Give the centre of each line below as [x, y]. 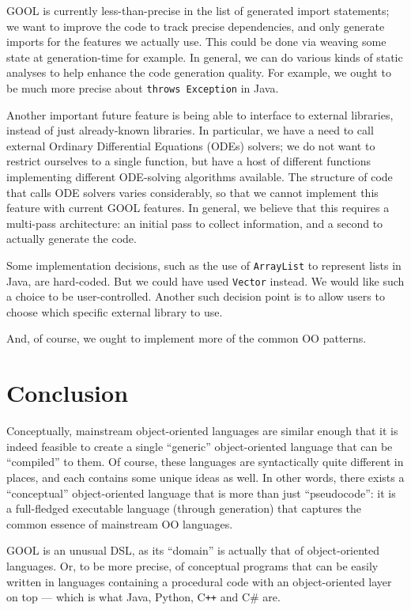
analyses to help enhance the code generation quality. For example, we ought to [199, 72]
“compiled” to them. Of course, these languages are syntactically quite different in [205, 462]
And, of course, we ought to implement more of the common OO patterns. [187, 338]
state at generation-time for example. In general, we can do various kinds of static [205, 57]
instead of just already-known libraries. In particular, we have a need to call [190, 130]
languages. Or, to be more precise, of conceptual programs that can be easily [192, 565]
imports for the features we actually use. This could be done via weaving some [196, 42]
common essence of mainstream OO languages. [120, 523]
